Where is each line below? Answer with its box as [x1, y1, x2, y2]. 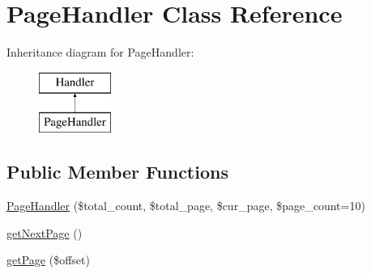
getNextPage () [6, 224, 83, 241]
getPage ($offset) [6, 251, 90, 268]
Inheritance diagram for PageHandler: [6, 44, 194, 61]
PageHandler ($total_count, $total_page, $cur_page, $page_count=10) [6, 197, 365, 214]
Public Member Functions [6, 159, 228, 184]
